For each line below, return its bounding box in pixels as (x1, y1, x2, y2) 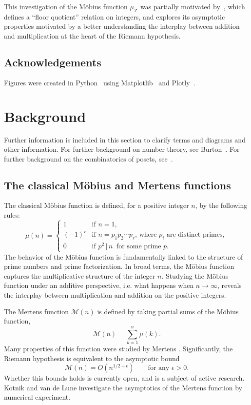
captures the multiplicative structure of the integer (4, 270, 155, 281)
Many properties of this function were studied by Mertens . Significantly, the (4, 343, 233, 353)
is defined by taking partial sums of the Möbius (97, 306, 239, 316)
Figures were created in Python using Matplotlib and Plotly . (4, 77, 195, 87)
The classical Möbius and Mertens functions (4, 177, 231, 192)
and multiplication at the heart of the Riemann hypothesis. (4, 30, 181, 40)
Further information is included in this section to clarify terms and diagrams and (4, 134, 246, 144)
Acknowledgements (4, 54, 101, 69)
